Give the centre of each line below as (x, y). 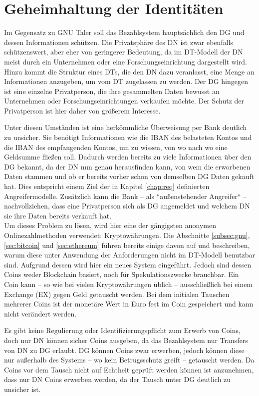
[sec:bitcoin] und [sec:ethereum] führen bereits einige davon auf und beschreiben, (127, 245)
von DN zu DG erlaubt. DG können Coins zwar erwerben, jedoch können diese (124, 350)
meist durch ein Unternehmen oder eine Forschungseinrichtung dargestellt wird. (126, 61)
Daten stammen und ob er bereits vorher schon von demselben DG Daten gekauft (129, 176)
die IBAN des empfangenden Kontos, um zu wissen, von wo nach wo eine (116, 147)
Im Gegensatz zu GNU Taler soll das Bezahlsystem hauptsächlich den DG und (124, 32)
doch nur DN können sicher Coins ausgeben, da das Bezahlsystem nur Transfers (126, 340)
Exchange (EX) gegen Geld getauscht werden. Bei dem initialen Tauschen (117, 294)
